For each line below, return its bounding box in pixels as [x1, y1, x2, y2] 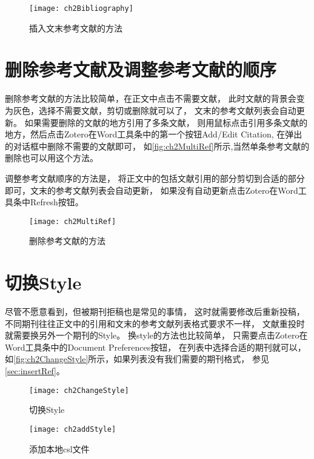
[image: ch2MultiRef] [29, 217, 116, 226]
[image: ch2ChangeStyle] [29, 386, 129, 395]
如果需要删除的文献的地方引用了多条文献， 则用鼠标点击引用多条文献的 [24, 116, 308, 128]
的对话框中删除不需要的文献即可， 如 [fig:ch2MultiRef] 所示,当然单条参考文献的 [5, 139, 310, 152]
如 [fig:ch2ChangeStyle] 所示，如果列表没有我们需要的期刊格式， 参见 [5, 352, 269, 365]
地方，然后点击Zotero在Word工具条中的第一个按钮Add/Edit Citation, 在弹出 [5, 128, 302, 140]
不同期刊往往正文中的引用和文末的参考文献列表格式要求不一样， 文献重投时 [5, 317, 305, 329]
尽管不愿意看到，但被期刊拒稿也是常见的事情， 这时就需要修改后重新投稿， [5, 305, 305, 318]
